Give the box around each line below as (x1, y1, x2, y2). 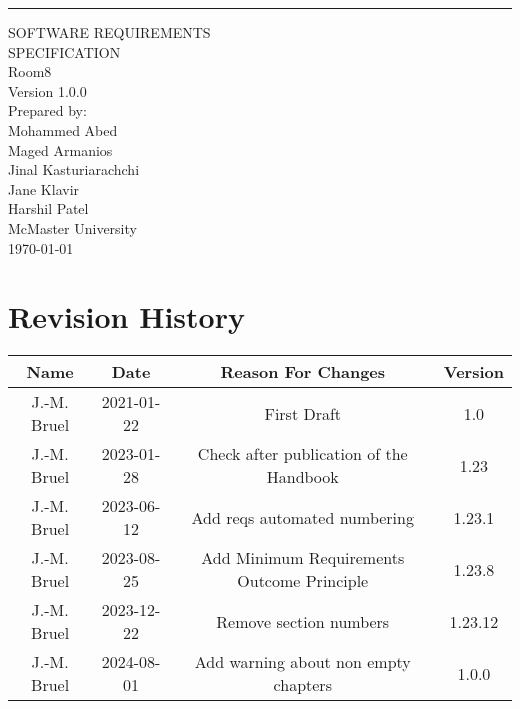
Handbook (266, 465, 339, 489)
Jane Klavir (8, 178, 80, 199)
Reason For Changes (220, 360, 386, 384)
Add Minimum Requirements (201, 546, 405, 570)
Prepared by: (8, 100, 87, 121)
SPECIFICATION (8, 41, 121, 62)
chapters (273, 673, 332, 697)
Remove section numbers (216, 609, 390, 633)
